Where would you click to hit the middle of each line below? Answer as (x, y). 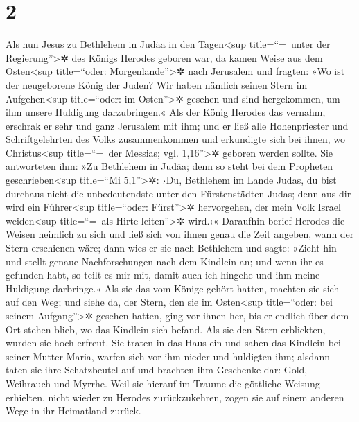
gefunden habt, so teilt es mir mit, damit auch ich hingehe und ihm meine (163, 275)
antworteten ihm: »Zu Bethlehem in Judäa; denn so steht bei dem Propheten (169, 166)
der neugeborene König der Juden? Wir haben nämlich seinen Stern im (157, 84)
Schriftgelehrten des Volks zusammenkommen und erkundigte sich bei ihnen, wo (176, 139)
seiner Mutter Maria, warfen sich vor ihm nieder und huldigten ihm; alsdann (168, 356)
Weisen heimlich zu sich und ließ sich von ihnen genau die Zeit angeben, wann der (180, 234)
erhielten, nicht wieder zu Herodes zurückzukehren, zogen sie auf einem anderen (175, 397)
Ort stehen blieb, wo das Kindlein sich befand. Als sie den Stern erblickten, (166, 329)
